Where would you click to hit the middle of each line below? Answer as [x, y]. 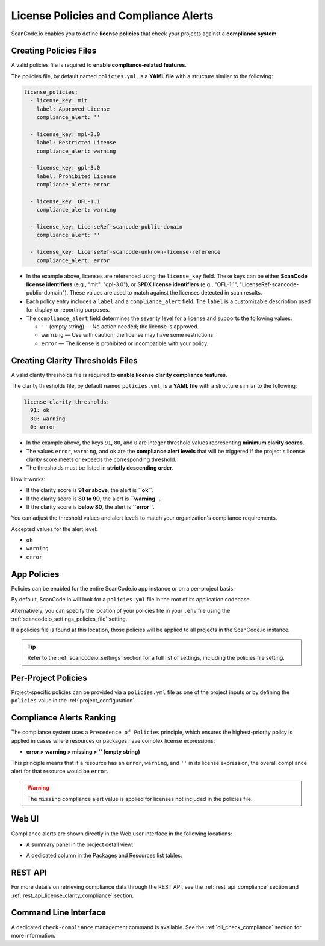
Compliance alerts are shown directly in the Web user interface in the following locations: [122, 834]
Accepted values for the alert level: [54, 529]
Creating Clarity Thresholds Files [74, 361]
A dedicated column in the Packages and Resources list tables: [104, 855]
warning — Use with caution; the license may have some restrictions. [128, 335]
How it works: [28, 479]
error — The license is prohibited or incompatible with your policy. [125, 343]
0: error [43, 427]
